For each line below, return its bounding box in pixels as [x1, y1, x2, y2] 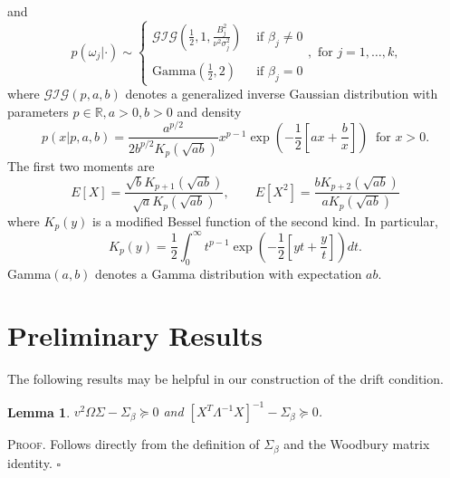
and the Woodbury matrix [283, 435, 430, 454]
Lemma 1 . [7, 402, 71, 421]
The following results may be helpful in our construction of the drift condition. [7, 369, 444, 388]
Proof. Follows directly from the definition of [7, 435, 260, 454]
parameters [7, 101, 69, 120]
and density [177, 101, 242, 120]
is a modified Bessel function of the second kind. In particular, [92, 211, 438, 230]
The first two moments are [7, 157, 155, 176]
